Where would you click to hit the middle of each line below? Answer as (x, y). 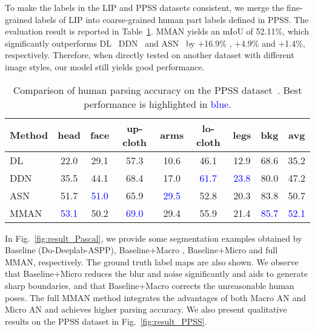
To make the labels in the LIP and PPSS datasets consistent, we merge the (144, 7)
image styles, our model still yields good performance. (105, 66)
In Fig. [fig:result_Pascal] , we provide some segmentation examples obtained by (154, 238)
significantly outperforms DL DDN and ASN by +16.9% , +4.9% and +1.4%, (155, 43)
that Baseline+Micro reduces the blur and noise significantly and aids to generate (157, 274)
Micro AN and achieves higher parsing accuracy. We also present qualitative (146, 309)
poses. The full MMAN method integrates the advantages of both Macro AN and (155, 297)
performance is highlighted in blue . (157, 104)
